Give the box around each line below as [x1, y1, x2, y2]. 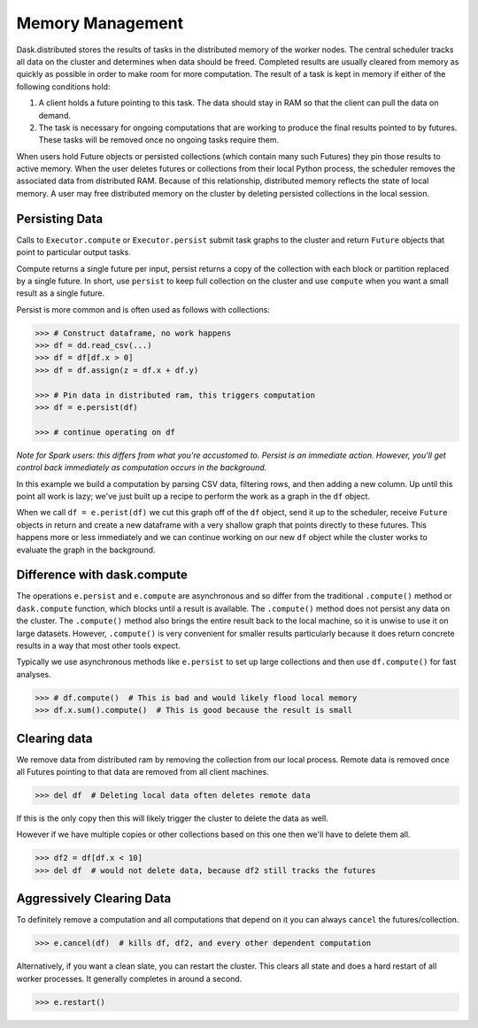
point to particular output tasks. [16, 247, 132, 258]
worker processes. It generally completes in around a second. [16, 973, 243, 984]
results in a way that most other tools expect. [16, 640, 181, 651]
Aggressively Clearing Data [16, 891, 172, 907]
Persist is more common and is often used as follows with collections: [16, 304, 270, 314]
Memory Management [16, 13, 184, 33]
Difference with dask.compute [16, 568, 188, 583]
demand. [38, 110, 71, 120]
